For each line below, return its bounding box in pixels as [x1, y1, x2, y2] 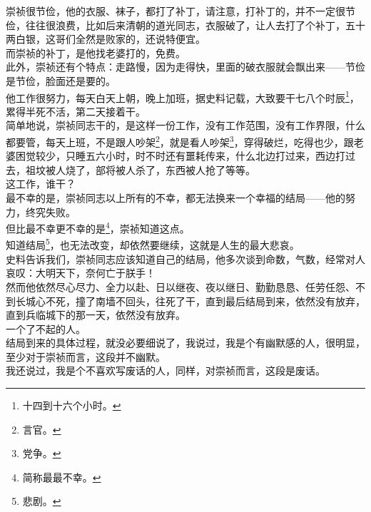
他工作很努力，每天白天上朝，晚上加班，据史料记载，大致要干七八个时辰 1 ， [6, 88, 360, 105]
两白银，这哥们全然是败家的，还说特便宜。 [6, 31, 205, 46]
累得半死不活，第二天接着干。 [6, 103, 146, 118]
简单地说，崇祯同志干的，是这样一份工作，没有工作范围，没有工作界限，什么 [6, 118, 365, 133]
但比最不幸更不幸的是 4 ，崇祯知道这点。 [6, 219, 190, 235]
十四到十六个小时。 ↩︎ [22, 398, 121, 413]
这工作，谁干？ [6, 176, 76, 191]
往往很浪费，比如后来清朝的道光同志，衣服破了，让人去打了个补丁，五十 [25, 17, 365, 32]
